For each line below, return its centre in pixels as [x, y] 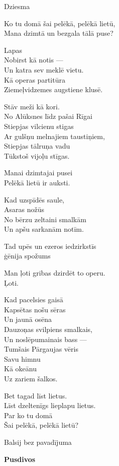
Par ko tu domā [28, 415]
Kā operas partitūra [35, 79]
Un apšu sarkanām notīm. [44, 229]
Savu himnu [22, 358]
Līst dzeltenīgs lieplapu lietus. [50, 405]
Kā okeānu [20, 369]
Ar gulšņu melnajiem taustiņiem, [54, 136]
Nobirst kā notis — [34, 60]
